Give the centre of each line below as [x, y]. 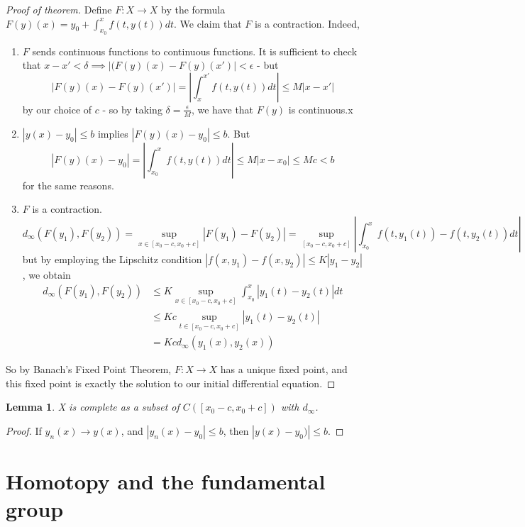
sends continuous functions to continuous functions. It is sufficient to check [195, 51]
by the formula [193, 9]
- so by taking [132, 109]
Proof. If [24, 430]
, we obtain [46, 274]
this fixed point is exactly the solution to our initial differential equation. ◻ [171, 383]
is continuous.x [321, 109]
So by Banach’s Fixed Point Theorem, [89, 369]
